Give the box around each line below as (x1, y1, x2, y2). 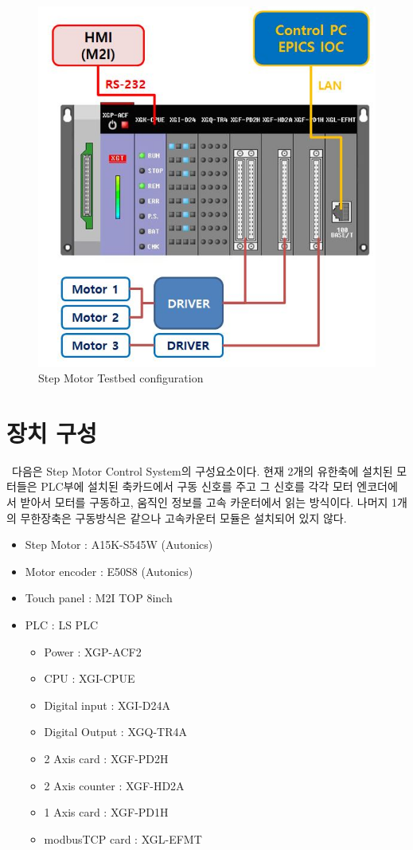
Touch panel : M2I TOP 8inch (25, 590, 173, 606)
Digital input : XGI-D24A (44, 696, 170, 713)
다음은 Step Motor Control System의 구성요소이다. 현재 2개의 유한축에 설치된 (11, 462, 393, 479)
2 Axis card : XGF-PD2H (44, 750, 169, 766)
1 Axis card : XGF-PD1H (44, 804, 169, 821)
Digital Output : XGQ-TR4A (44, 723, 187, 740)
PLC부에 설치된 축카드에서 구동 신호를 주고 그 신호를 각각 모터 (41, 478, 353, 495)
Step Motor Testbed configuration (38, 370, 204, 386)
